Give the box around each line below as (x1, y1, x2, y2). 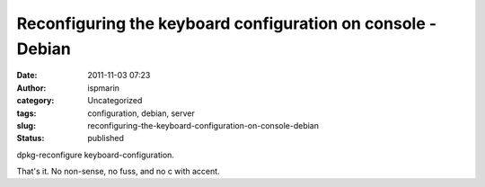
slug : (16, 120, 36, 130)
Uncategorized (87, 95, 143, 106)
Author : (16, 82, 47, 93)
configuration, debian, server (87, 108, 195, 119)
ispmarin (87, 82, 120, 93)
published (87, 133, 125, 144)
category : (16, 95, 55, 106)
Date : (16, 70, 38, 81)
